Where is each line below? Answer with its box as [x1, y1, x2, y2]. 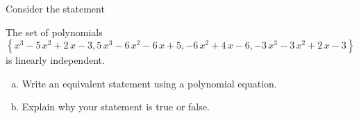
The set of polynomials [6, 24, 103, 39]
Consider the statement [6, 1, 105, 15]
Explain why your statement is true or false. [22, 99, 210, 114]
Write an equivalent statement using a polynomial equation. [22, 76, 277, 90]
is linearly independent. [6, 53, 105, 67]
